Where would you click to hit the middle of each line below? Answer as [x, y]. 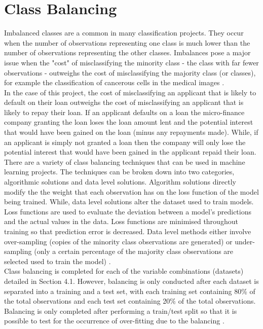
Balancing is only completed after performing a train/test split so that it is [121, 310]
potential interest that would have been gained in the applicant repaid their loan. [130, 152]
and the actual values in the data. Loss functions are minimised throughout [121, 221]
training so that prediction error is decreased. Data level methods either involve [128, 231]
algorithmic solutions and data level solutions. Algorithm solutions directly [120, 182]
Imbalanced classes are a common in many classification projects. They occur [124, 33]
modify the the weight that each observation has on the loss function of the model [131, 191]
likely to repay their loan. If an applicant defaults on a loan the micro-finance [124, 112]
